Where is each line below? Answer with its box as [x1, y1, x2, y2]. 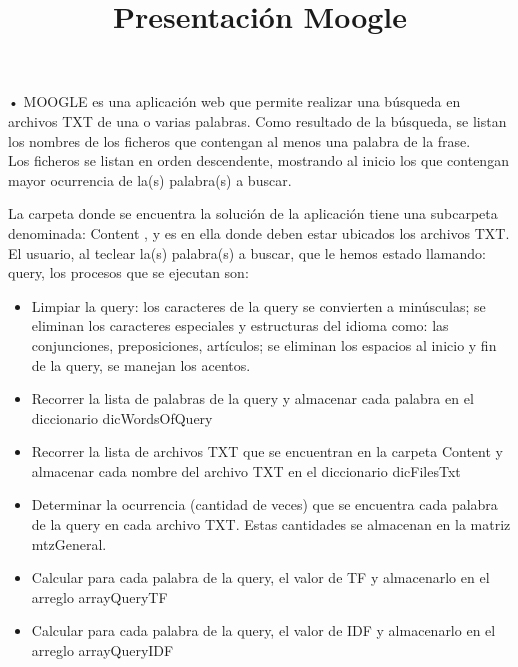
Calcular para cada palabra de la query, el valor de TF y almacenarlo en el [31, 567, 490, 588]
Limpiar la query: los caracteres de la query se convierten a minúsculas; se [31, 295, 486, 316]
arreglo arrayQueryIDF [31, 640, 174, 661]
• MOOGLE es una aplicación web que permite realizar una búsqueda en [8, 91, 461, 112]
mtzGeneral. [31, 533, 107, 554]
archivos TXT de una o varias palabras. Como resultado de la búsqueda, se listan [8, 110, 507, 131]
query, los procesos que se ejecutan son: [8, 262, 249, 283]
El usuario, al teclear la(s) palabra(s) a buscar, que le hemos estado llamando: [8, 242, 486, 263]
